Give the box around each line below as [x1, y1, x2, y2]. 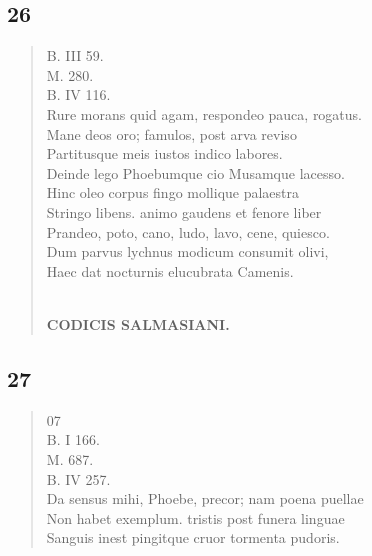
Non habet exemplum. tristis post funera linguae [46, 507, 345, 528]
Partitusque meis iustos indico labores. [46, 143, 283, 164]
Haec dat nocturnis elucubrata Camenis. [46, 260, 294, 281]
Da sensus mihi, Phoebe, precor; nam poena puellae [46, 488, 364, 509]
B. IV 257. [46, 468, 111, 489]
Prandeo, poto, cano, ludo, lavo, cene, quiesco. [46, 221, 330, 242]
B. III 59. [46, 45, 104, 66]
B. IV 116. [46, 84, 111, 105]
